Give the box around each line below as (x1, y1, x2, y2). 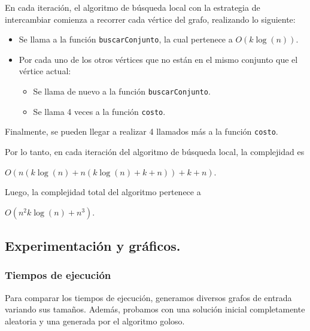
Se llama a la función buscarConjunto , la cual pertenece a (19, 33, 233, 45)
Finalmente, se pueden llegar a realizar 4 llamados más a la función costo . (5, 125, 278, 138)
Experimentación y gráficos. (5, 236, 181, 255)
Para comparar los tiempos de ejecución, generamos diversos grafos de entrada (5, 291, 292, 303)
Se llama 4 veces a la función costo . (33, 105, 166, 117)
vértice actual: (19, 65, 71, 77)
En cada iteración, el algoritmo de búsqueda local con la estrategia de (5, 1, 260, 13)
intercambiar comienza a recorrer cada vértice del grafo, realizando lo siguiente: (5, 13, 296, 25)
